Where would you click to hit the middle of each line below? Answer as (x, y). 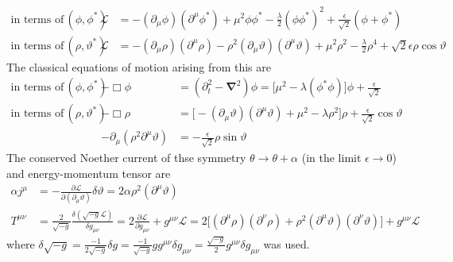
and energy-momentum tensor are (89, 173)
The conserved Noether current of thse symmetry (126, 157)
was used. (287, 243)
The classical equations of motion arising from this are (139, 66)
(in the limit (331, 157)
